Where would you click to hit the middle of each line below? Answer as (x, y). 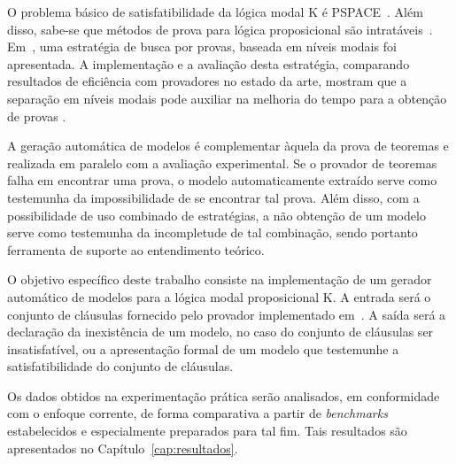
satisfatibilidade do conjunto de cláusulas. (120, 366)
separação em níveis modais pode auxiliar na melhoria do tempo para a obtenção (227, 98)
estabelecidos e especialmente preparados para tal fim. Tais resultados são (207, 431)
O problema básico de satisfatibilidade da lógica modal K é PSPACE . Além (215, 12)
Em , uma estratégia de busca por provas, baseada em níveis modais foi (202, 46)
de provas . (37, 116)
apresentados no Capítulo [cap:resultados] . (123, 448)
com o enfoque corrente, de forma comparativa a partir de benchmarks (197, 413)
